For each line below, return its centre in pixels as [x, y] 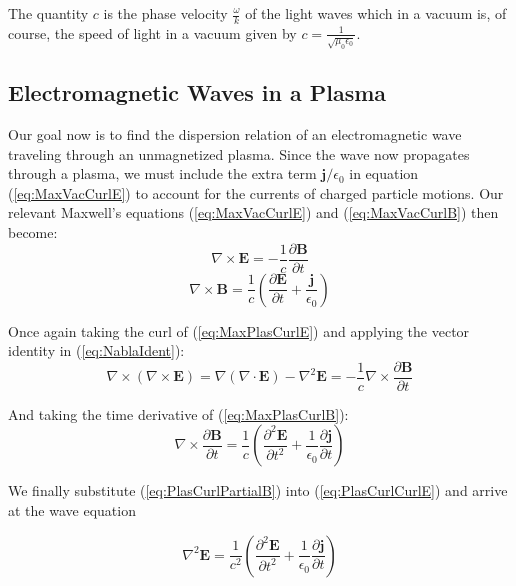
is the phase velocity [165, 13]
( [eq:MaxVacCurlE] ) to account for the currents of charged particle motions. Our [256, 192]
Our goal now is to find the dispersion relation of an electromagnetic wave [235, 133]
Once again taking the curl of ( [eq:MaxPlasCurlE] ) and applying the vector [239, 330]
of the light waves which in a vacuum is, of [376, 13]
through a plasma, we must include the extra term [162, 173]
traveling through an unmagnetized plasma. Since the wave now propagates [239, 153]
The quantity [48, 13]
